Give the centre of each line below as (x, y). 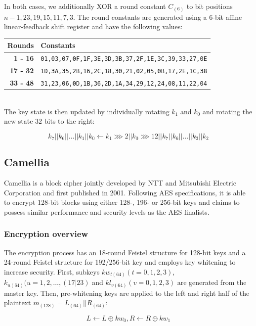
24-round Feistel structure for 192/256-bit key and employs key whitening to (120, 262)
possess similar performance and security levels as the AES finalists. (107, 211)
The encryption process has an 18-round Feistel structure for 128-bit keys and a (125, 252)
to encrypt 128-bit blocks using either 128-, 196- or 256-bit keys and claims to (122, 202)
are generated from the (212, 282)
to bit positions (210, 6)
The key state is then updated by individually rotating (87, 111)
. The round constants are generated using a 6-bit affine (157, 17)
